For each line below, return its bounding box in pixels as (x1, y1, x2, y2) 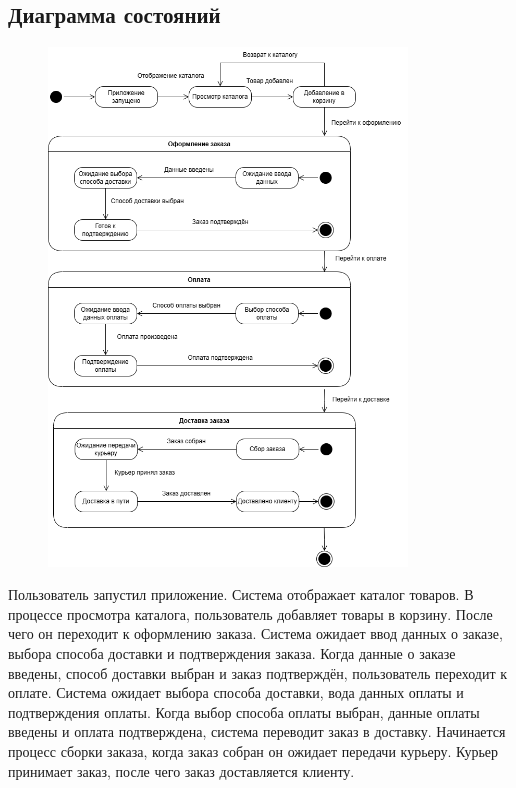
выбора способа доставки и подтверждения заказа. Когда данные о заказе (8, 643, 456, 664)
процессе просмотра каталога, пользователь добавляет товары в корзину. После (8, 603, 493, 624)
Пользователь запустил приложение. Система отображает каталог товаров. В (8, 584, 474, 605)
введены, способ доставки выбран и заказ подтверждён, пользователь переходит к (8, 662, 508, 683)
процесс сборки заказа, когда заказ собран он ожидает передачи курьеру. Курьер (8, 741, 498, 761)
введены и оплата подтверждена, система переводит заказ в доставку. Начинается (8, 721, 506, 742)
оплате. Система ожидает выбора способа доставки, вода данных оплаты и (8, 682, 464, 703)
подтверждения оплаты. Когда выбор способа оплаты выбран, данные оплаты (8, 701, 480, 722)
